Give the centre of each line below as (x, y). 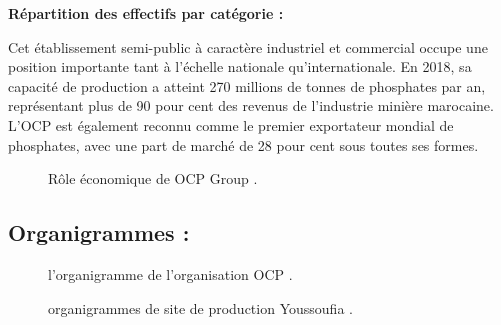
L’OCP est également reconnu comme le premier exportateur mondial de (231, 124)
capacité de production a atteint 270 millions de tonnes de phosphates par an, (247, 85)
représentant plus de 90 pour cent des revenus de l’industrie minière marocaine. (251, 105)
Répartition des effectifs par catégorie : (146, 13)
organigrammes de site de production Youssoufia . (200, 307)
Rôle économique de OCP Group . (153, 178)
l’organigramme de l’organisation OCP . (170, 273)
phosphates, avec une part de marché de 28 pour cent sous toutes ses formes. (243, 144)
